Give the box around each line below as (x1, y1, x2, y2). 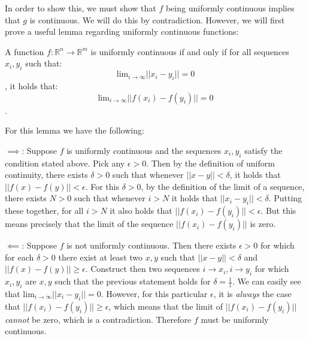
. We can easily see (232, 275, 301, 287)
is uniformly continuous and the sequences (66, 144, 222, 156)
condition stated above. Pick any (5, 156, 125, 169)
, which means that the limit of (108, 299, 223, 312)
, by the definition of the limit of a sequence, (141, 180, 305, 192)
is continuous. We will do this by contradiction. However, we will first (29, 13, 285, 26)
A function (5, 45, 44, 57)
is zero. (250, 217, 276, 230)
